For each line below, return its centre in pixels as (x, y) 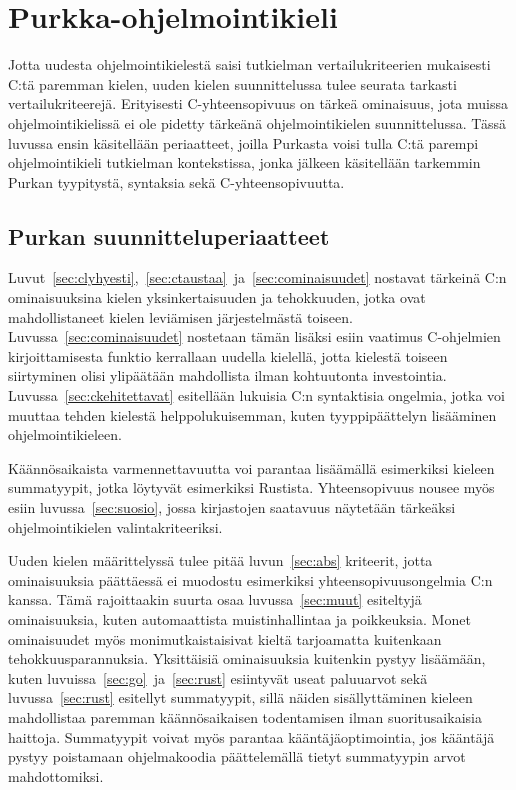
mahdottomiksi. (56, 775)
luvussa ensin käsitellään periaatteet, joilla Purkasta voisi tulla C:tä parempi (243, 142)
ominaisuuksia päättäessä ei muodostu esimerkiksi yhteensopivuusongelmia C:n (250, 579)
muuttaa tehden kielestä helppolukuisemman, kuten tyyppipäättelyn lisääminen (252, 414)
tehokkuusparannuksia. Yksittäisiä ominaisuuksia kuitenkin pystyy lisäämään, (247, 658)
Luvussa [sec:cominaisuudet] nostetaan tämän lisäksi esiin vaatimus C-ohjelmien (254, 336)
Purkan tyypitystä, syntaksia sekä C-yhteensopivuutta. (176, 181)
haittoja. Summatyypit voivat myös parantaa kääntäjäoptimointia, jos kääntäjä (251, 736)
